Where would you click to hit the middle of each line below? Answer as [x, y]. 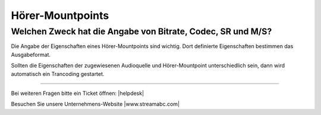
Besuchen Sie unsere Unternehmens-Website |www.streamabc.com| [95, 104]
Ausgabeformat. [31, 55]
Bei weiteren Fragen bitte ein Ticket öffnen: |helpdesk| [78, 93]
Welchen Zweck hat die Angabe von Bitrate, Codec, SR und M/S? [141, 31]
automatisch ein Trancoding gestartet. [58, 74]
